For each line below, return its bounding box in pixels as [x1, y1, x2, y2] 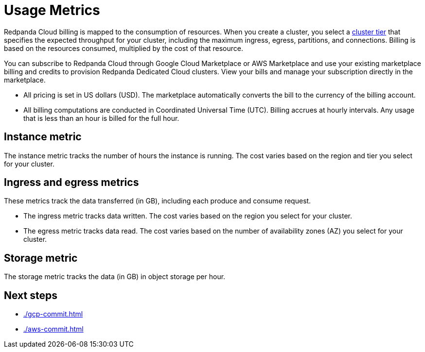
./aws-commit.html [23, 325, 84, 334]
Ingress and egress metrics [4, 176, 139, 189]
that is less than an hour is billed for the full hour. [23, 114, 179, 122]
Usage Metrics [4, 2, 100, 18]
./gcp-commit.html [23, 310, 83, 318]
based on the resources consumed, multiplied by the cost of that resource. [4, 44, 244, 52]
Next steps [4, 289, 57, 302]
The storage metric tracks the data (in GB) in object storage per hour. [4, 272, 226, 281]
